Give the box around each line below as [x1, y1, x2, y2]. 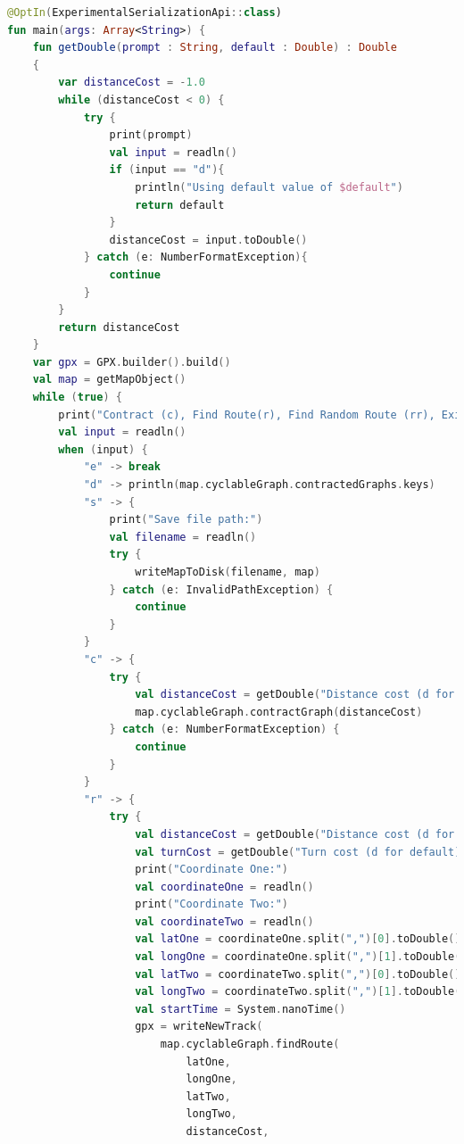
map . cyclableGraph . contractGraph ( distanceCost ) [135, 705, 423, 718]
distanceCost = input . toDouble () [109, 233, 308, 246]
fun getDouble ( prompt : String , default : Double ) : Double [32, 41, 397, 54]
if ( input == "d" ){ [109, 163, 225, 177]
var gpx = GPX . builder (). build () [32, 355, 231, 369]
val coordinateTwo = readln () [135, 915, 314, 928]
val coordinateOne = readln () [135, 880, 314, 893]
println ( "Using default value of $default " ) [135, 180, 403, 194]
